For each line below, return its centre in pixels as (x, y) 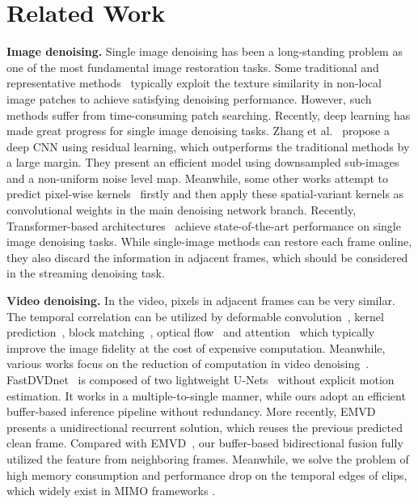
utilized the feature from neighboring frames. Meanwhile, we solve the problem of (208, 458)
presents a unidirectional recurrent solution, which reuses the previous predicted (205, 427)
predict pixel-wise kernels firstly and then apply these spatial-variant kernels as (205, 194)
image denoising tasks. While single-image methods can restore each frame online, (209, 241)
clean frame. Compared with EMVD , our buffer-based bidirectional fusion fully (205, 443)
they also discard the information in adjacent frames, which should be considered (207, 257)
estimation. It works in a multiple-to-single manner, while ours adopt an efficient (206, 395)
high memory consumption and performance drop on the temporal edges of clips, (207, 474)
